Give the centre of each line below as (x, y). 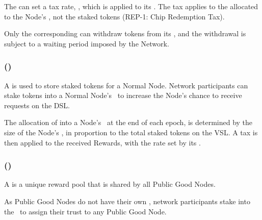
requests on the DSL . (37, 105)
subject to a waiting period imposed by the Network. (87, 43)
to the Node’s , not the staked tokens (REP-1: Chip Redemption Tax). (114, 16)
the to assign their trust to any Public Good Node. (85, 211)
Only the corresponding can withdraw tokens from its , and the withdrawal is (125, 33)
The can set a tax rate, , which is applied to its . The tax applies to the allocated (131, 6)
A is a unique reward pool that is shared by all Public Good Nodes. (110, 184)
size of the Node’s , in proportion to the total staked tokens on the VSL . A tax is (131, 132)
